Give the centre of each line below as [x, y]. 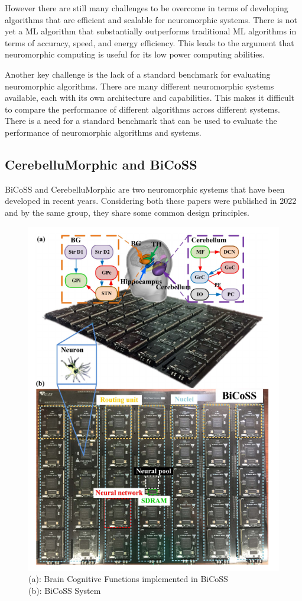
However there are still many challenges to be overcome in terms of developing [147, 8]
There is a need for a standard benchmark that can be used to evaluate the [141, 121]
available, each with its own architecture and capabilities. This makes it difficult [150, 97]
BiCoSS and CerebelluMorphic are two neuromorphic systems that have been [145, 189]
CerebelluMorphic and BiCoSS [101, 164]
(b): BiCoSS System [65, 590]
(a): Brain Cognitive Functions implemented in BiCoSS [128, 579]
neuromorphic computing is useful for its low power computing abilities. [135, 54]
